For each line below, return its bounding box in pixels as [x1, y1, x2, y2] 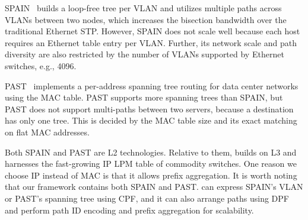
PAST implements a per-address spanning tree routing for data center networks [5, 79, 299, 92]
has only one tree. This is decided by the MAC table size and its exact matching [5, 114, 297, 127]
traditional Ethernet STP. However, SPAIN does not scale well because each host [5, 25, 300, 37]
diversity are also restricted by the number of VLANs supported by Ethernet [5, 48, 284, 60]
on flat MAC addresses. [5, 125, 90, 138]
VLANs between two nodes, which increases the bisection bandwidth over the [5, 13, 287, 25]
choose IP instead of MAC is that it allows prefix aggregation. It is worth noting [5, 169, 297, 181]
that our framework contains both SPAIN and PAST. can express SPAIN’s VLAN [5, 180, 303, 193]
